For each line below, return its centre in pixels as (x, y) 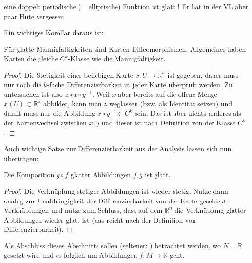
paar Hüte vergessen (34, 16)
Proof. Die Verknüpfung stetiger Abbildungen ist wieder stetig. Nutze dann (116, 191)
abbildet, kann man (72, 103)
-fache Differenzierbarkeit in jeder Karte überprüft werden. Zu (140, 84)
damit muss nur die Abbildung (50, 113)
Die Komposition (29, 174)
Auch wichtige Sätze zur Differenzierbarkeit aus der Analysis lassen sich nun (118, 149)
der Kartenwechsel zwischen (45, 122)
